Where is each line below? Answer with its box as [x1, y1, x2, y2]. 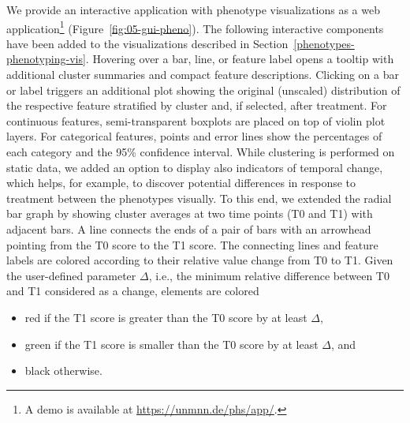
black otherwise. [24, 362, 102, 379]
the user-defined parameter [6, 267, 136, 283]
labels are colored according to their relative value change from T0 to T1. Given [6, 252, 393, 268]
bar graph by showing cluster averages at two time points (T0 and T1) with [6, 205, 373, 222]
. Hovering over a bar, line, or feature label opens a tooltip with [85, 51, 394, 67]
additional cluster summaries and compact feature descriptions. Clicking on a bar [6, 66, 399, 83]
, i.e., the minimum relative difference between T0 [148, 267, 389, 283]
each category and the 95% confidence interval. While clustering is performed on [6, 144, 395, 159]
